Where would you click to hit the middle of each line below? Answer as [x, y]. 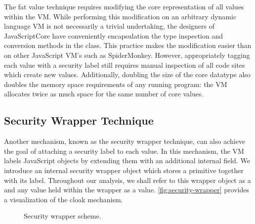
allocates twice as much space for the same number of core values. [104, 94]
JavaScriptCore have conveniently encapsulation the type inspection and [114, 35]
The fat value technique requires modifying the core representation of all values [124, 6]
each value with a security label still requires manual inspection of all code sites [125, 65]
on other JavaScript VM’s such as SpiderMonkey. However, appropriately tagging [127, 55]
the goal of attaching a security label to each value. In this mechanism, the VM [124, 151]
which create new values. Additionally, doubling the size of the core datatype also [127, 74]
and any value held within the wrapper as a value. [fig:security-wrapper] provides [127, 190]
